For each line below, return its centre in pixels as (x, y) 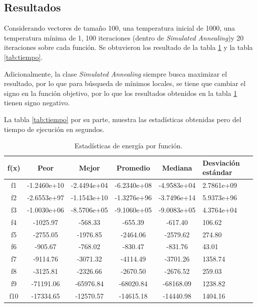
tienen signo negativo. (37, 103)
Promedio (133, 167)
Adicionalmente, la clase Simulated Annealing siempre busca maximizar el (116, 73)
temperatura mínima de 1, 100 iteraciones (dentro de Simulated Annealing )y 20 (124, 37)
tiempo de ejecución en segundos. (54, 129)
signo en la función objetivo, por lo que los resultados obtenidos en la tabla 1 (121, 93)
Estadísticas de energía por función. (128, 146)
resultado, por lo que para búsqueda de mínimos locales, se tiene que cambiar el (125, 83)
